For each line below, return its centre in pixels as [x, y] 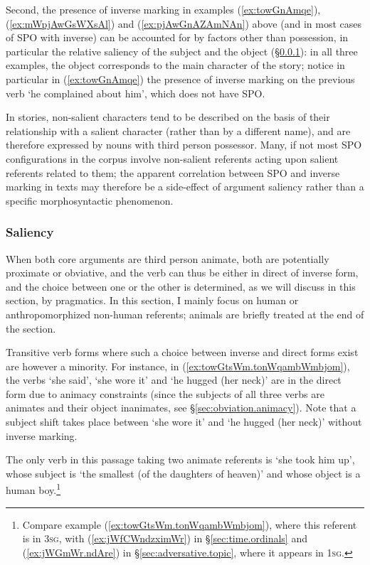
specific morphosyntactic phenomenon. [90, 200]
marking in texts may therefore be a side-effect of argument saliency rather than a [185, 187]
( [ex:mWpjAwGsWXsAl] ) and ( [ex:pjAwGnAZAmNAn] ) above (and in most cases [184, 23]
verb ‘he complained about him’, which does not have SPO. [136, 93]
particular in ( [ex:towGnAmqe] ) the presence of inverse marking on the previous [180, 79]
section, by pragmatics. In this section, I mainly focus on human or [152, 300]
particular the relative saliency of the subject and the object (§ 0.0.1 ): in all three [182, 51]
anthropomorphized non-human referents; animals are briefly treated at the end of [185, 314]
